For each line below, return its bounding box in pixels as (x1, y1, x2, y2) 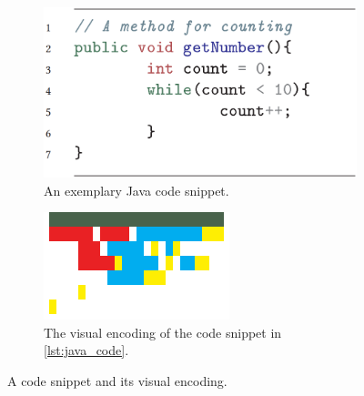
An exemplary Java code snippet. (44, 180, 229, 199)
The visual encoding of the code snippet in (44, 322, 282, 341)
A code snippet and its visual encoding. (7, 371, 227, 390)
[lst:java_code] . (44, 340, 129, 360)
